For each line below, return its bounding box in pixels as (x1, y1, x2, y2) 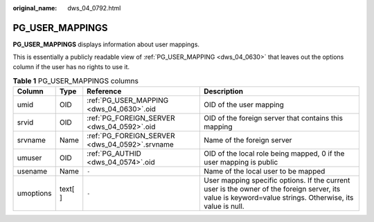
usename (17, 167, 48, 176)
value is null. (204, 201, 245, 211)
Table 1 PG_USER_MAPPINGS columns (12, 76, 139, 86)
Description (204, 86, 244, 96)
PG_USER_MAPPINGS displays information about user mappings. (12, 40, 200, 48)
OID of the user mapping (204, 100, 284, 110)
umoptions (17, 189, 52, 198)
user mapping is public (204, 158, 278, 167)
